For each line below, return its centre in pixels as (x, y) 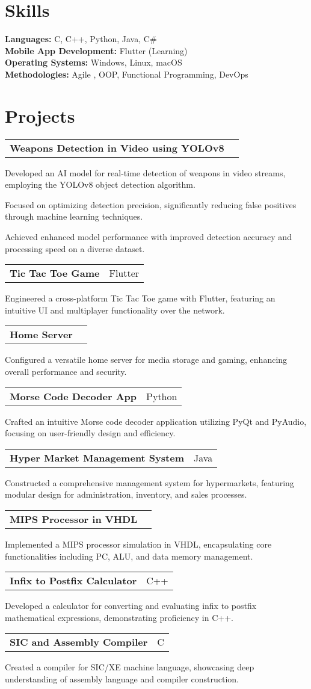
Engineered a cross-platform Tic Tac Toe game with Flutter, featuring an (140, 298)
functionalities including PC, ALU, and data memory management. (129, 556)
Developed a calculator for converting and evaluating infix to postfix (131, 606)
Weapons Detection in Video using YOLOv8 (117, 147)
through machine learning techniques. (74, 216)
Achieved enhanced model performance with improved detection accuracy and (148, 236)
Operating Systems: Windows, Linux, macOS (94, 62)
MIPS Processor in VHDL (74, 519)
